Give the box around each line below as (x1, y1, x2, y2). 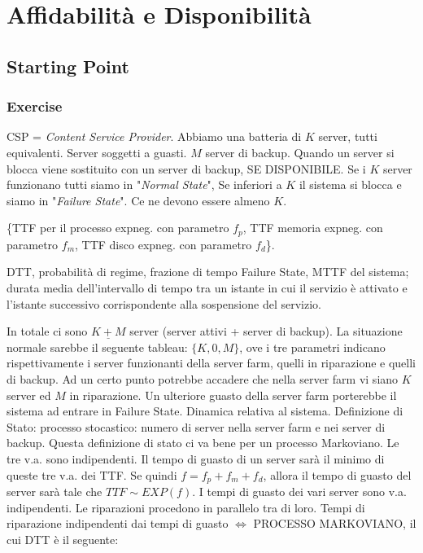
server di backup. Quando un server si (205, 143, 395, 160)
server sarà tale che (7, 482, 102, 499)
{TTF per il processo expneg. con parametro (7, 219, 229, 236)
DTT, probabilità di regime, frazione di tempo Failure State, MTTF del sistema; (7, 263, 409, 280)
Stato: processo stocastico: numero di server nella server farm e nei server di (7, 418, 386, 435)
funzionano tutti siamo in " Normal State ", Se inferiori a (7, 176, 282, 193)
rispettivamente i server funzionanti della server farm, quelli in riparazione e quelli (7, 354, 416, 371)
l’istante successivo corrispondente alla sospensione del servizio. (7, 295, 321, 312)
